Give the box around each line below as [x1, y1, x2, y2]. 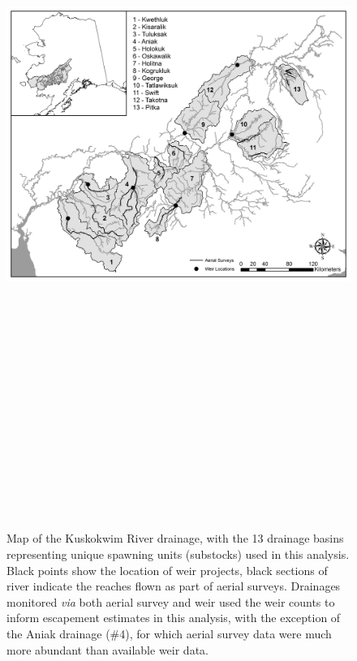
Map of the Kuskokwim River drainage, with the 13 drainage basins [6, 530, 344, 547]
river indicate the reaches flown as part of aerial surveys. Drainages [6, 577, 341, 594]
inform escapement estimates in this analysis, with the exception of [6, 609, 341, 626]
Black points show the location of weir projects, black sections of [6, 561, 328, 578]
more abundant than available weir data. [6, 641, 209, 658]
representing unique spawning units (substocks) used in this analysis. [6, 546, 350, 563]
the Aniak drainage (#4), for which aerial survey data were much [6, 625, 332, 642]
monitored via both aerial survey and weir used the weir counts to [6, 593, 335, 610]
